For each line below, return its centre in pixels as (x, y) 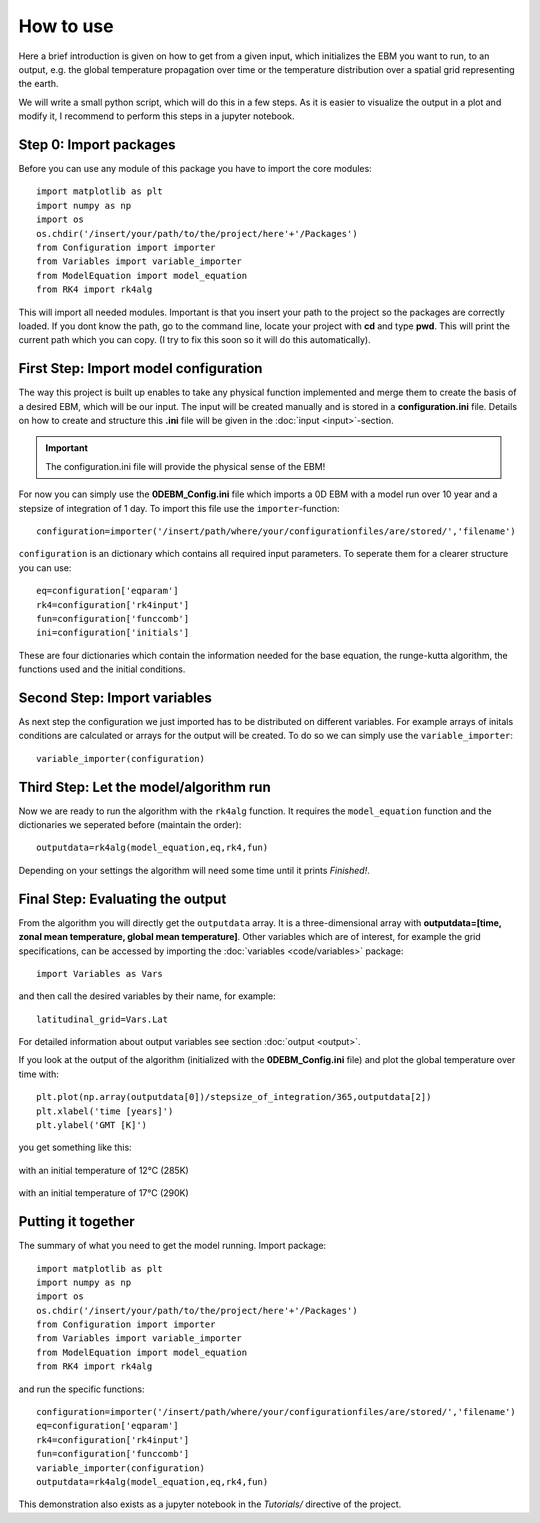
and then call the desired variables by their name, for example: (147, 996)
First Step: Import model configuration (140, 368)
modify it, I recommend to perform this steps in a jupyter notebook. (156, 116)
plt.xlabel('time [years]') (105, 1111)
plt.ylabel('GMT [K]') (92, 1125)
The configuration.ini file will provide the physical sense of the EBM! (185, 466)
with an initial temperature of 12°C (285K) (103, 1170)
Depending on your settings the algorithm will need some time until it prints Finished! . (194, 870)
